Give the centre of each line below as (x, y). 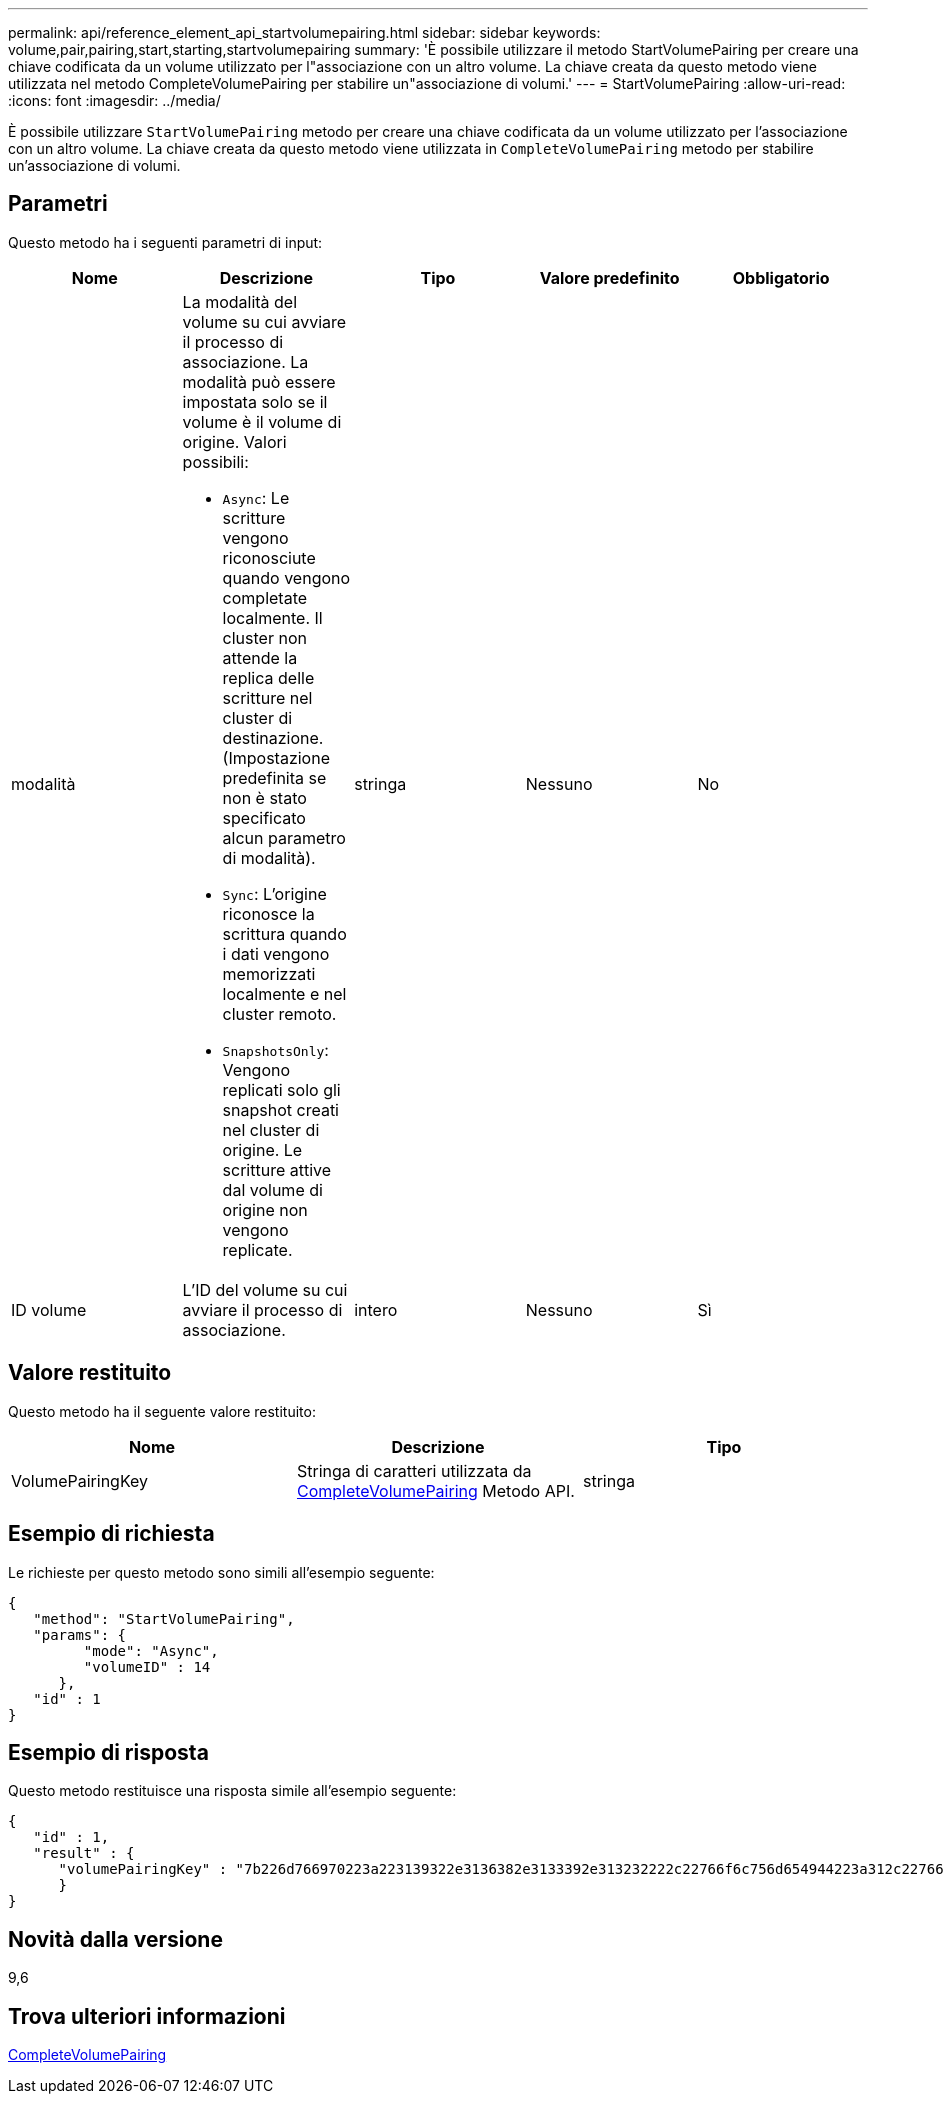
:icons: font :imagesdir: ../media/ (114, 100)
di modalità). (269, 857)
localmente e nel (284, 993)
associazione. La (245, 361)
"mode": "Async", (151, 1650)
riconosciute (269, 557)
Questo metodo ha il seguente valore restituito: (162, 1411)
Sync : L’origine (274, 893)
